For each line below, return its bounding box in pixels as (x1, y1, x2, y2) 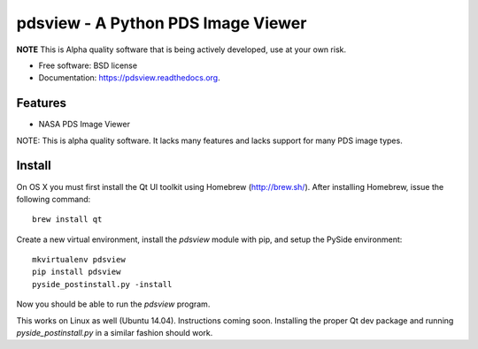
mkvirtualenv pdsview (32, 254, 126, 265)
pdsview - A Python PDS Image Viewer (16, 13, 307, 33)
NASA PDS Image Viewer (38, 119, 130, 130)
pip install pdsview (32, 267, 121, 277)
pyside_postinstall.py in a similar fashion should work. (16, 328, 213, 338)
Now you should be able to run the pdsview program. (16, 299, 211, 309)
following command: (16, 193, 91, 204)
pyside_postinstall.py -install (32, 279, 173, 289)
